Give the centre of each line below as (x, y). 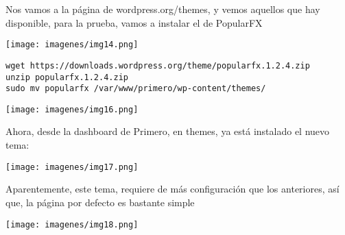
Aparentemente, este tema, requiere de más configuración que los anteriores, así (172, 189)
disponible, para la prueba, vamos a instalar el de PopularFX (134, 22)
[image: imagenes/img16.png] (72, 109)
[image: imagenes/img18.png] (72, 224)
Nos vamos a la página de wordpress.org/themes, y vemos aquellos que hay (163, 9)
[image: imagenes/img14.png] (72, 45)
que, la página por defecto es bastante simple (100, 202)
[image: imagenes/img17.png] (72, 167)
